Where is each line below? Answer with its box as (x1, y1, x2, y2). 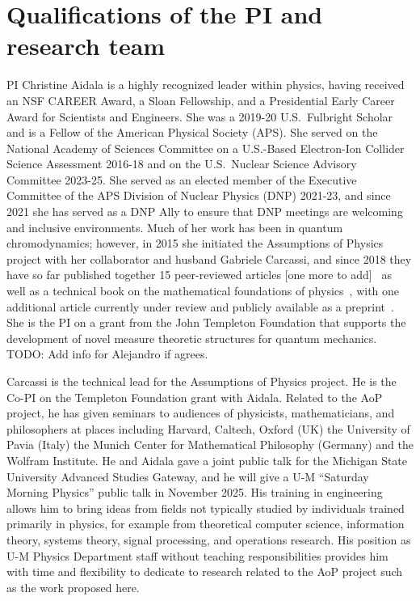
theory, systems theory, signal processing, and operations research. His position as (6, 531, 411, 548)
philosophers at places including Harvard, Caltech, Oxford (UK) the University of (6, 420, 410, 437)
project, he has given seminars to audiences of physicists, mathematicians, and (6, 404, 395, 421)
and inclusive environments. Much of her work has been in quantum (6, 218, 343, 235)
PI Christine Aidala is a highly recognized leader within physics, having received (6, 76, 405, 93)
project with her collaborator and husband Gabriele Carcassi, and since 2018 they (6, 250, 412, 267)
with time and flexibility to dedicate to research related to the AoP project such (6, 563, 403, 580)
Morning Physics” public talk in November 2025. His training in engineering (6, 484, 383, 501)
